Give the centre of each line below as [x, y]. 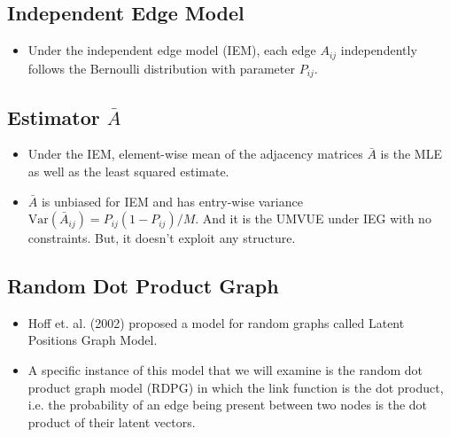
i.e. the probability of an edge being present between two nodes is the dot [228, 405]
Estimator [54, 117]
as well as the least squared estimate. [128, 171]
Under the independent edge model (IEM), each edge [172, 50]
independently [379, 50]
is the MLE [411, 154]
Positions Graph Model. [93, 340]
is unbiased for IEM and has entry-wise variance [172, 201]
